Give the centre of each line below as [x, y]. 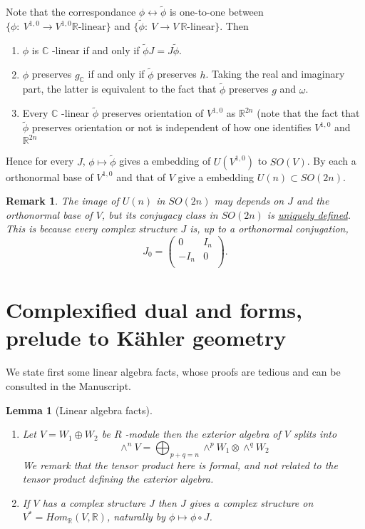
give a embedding [216, 176]
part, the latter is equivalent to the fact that [119, 89]
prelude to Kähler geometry [146, 338]
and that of [141, 176]
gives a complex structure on [251, 502]
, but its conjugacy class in [160, 214]
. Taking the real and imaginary [275, 74]
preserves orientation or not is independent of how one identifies [171, 127]
